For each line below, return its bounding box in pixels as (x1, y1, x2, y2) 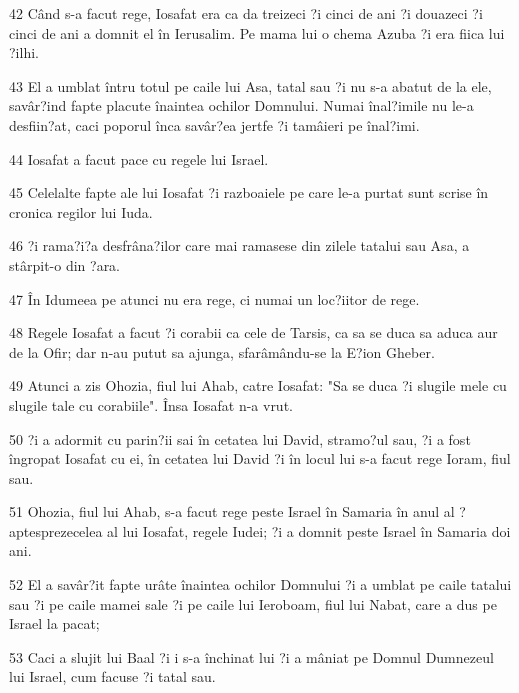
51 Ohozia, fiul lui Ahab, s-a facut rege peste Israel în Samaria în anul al (9, 501, 455, 522)
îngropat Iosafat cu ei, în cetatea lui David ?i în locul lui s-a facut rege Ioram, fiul (9, 448, 511, 469)
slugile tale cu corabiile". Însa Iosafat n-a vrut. (9, 394, 293, 415)
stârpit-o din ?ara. (9, 254, 121, 275)
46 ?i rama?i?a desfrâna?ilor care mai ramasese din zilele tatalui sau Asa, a (9, 235, 470, 256)
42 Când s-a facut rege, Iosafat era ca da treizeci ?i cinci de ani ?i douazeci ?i (9, 3, 483, 23)
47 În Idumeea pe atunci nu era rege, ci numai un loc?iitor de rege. (9, 288, 420, 309)
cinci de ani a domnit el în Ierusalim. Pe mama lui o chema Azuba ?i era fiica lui (9, 22, 505, 43)
